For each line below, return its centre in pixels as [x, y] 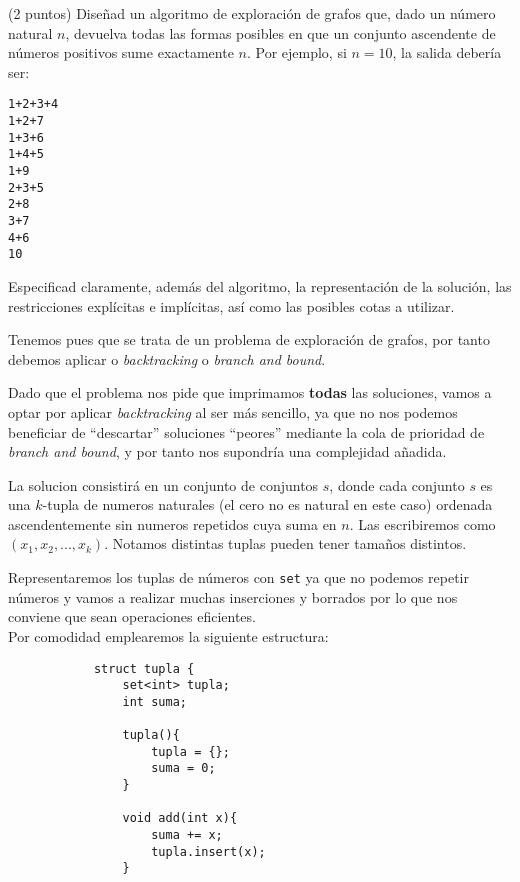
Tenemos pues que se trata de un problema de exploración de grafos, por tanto [249, 339]
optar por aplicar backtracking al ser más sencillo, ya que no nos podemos [233, 411]
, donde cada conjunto [397, 484]
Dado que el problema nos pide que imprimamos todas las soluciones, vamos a [250, 392]
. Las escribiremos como [422, 523]
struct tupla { [144, 668]
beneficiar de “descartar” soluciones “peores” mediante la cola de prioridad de [246, 431]
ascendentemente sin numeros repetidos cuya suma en [172, 523]
